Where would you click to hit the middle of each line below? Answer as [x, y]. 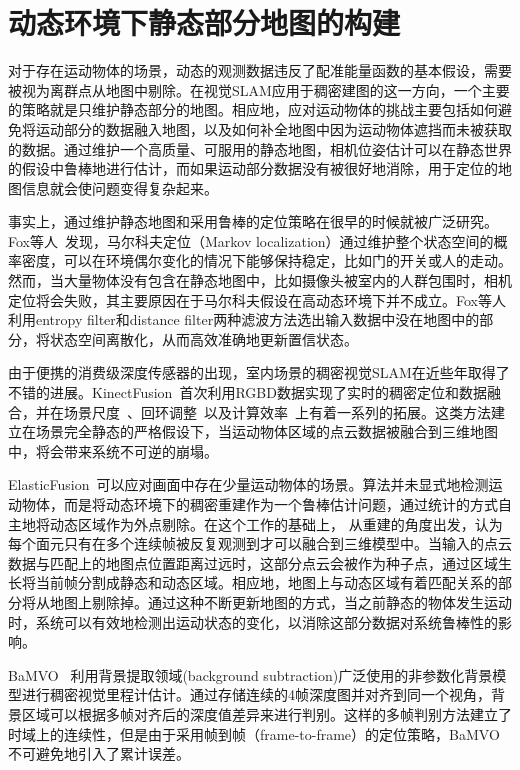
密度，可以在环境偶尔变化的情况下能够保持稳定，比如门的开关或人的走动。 [266, 260]
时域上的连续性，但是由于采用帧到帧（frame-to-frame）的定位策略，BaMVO [254, 733]
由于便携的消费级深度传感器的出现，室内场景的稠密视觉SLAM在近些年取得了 [259, 372]
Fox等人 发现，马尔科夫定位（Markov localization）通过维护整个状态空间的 [251, 240]
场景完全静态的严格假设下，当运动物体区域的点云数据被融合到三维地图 [266, 431]
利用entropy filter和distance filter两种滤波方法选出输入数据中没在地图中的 [244, 319]
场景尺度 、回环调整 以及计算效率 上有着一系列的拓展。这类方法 [277, 411]
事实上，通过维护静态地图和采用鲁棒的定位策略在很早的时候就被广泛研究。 [253, 221]
